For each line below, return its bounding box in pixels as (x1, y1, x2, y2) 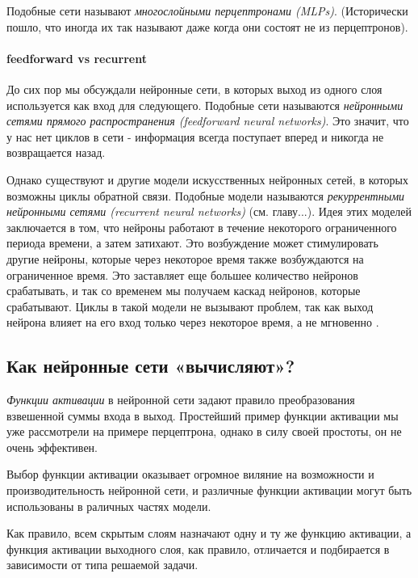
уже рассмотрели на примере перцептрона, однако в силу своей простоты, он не (6, 423, 402, 440)
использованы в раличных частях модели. (6, 497, 211, 514)
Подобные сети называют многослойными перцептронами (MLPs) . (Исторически (6, 2, 408, 19)
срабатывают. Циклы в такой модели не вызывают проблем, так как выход (6, 297, 374, 314)
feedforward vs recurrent (6, 49, 147, 66)
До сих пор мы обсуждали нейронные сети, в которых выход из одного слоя (6, 80, 382, 97)
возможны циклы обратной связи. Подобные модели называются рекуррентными (6, 187, 405, 204)
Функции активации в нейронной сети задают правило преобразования (6, 391, 355, 408)
